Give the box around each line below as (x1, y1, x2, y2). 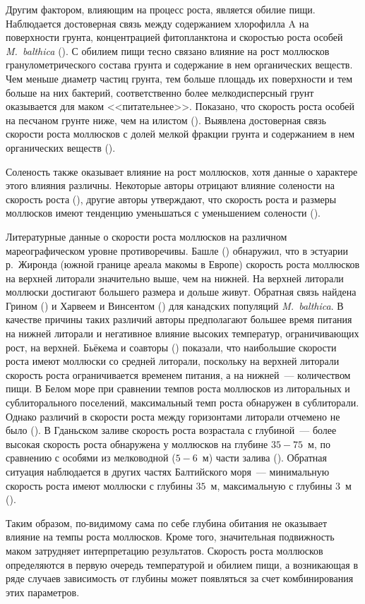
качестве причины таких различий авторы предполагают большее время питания (6, 312, 352, 327)
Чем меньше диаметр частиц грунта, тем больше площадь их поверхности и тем (6, 71, 353, 85)
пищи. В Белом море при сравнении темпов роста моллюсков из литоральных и (6, 381, 350, 396)
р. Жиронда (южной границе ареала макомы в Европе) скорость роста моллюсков (6, 257, 360, 272)
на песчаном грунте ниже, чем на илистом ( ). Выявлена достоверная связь (6, 112, 326, 127)
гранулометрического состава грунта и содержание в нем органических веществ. (6, 57, 353, 72)
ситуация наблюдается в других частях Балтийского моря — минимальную (6, 464, 330, 478)
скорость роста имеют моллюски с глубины (6, 478, 193, 493)
